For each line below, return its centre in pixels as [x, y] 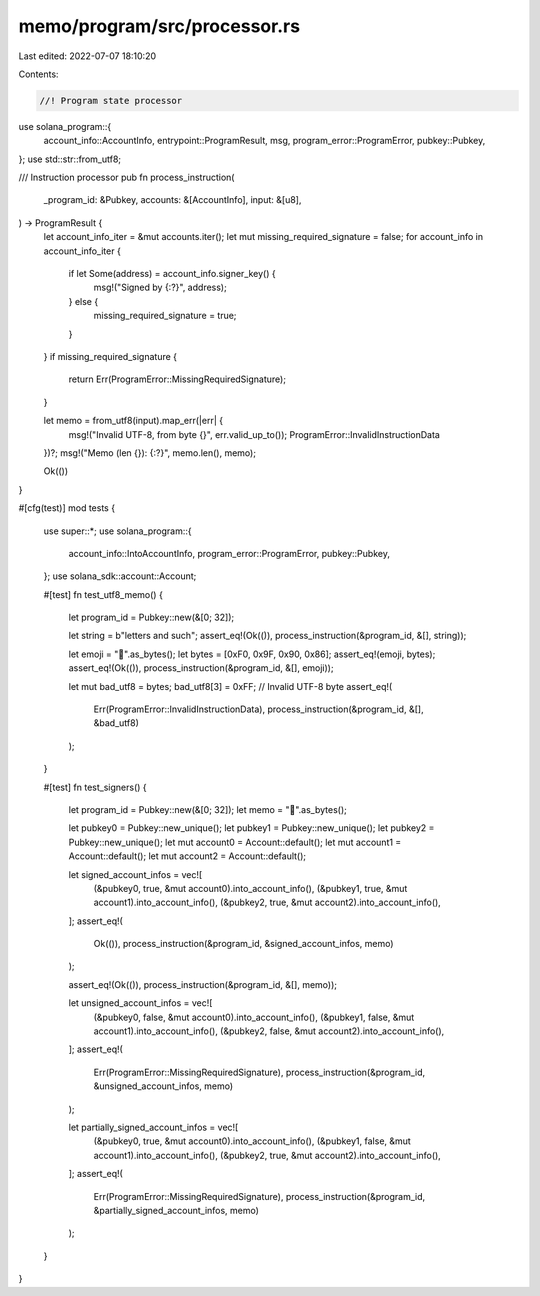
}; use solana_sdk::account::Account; [120, 576]
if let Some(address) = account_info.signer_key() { [172, 274]
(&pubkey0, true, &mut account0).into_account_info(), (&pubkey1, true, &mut [250, 888]
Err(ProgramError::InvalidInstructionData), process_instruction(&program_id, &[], [258, 709]
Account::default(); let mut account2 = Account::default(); [187, 856]
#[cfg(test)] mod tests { [66, 508]
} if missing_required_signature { [110, 356]
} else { [83, 301]
